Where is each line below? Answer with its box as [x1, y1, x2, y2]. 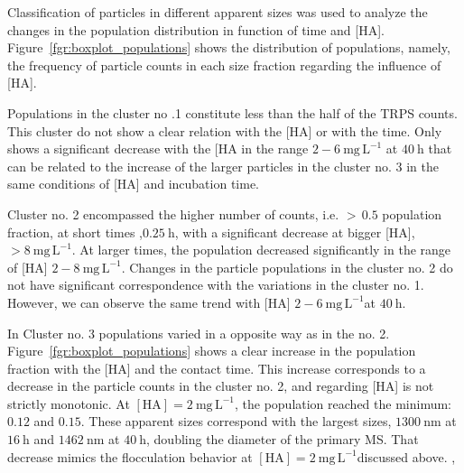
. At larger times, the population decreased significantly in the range [71, 240, 451, 259]
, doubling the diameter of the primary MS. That [146, 430, 419, 449]
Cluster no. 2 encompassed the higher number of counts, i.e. [7, 204, 339, 223]
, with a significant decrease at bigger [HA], [174, 222, 415, 241]
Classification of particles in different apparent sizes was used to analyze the [7, 3, 428, 21]
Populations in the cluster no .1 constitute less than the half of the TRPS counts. [7, 103, 458, 122]
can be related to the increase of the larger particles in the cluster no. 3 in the [7, 156, 439, 175]
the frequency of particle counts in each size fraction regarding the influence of [7, 55, 441, 74]
